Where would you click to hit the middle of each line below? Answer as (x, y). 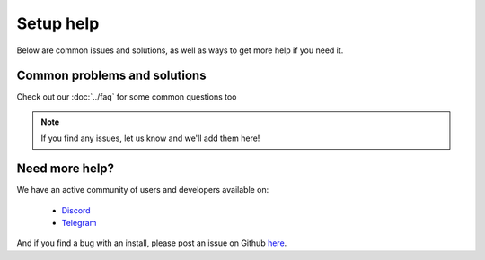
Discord (76, 210)
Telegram (79, 222)
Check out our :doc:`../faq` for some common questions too (127, 97)
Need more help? (66, 169)
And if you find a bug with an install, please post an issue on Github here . (152, 243)
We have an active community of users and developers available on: (143, 190)
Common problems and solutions (111, 76)
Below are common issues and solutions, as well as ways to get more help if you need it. (180, 50)
